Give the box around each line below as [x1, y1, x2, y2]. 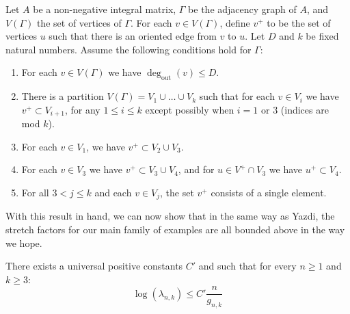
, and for [178, 162, 215, 176]
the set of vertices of [36, 15, 122, 29]
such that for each [199, 89, 275, 103]
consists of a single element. [211, 185, 327, 199]
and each [94, 185, 132, 199]
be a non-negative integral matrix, [33, 2, 176, 16]
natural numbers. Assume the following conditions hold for [5, 42, 252, 56]
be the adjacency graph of [188, 2, 297, 16]
